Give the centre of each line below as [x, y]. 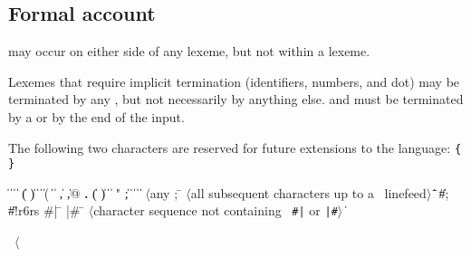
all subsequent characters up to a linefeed [308, 192]
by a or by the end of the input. [96, 116]
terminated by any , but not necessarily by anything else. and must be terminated [236, 99]
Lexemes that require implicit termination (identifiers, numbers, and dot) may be [234, 81]
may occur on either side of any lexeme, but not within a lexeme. [189, 51]
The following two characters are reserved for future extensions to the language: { [235, 147]
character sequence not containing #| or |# [216, 210]
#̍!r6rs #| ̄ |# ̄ [47, 210]
